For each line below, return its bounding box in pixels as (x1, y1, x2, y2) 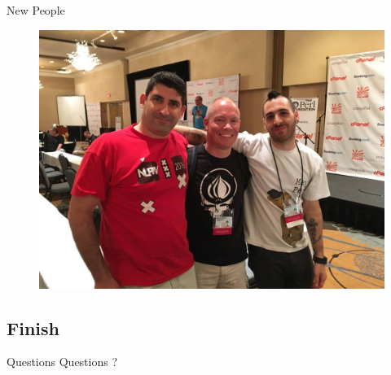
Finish (7, 315, 59, 340)
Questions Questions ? (7, 353, 118, 370)
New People (7, 2, 65, 18)
